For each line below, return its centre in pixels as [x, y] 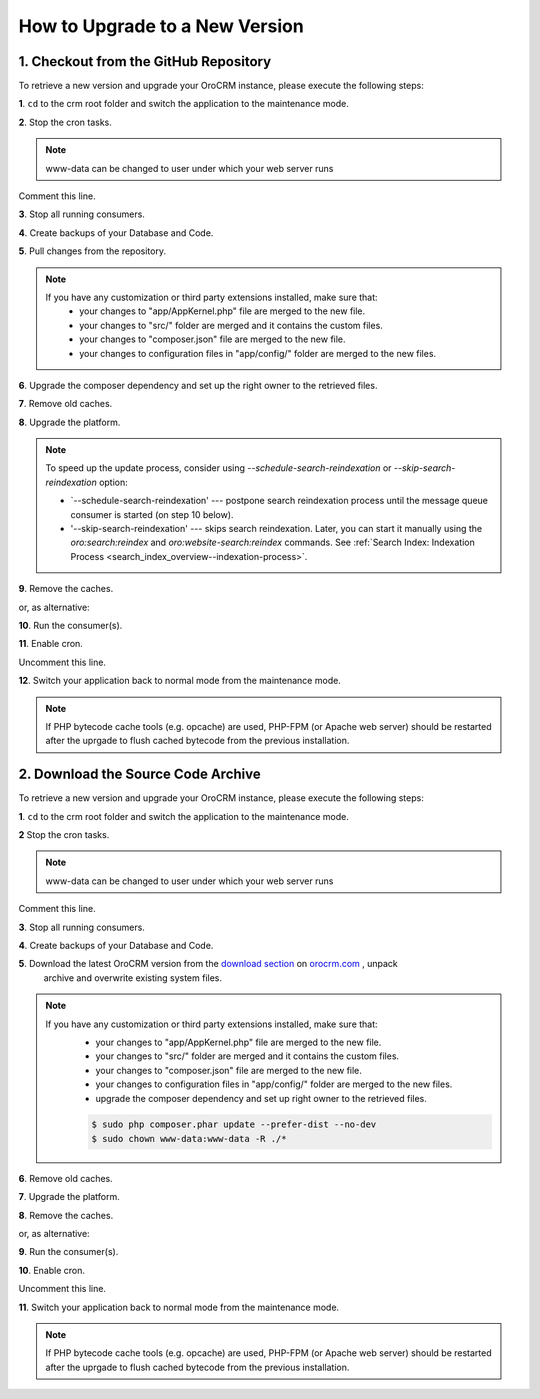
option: [113, 482]
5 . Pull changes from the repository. [92, 251]
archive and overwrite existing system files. [133, 977]
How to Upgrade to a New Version [161, 26]
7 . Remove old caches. [65, 404]
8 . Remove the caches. [66, 1215]
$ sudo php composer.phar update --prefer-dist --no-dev [234, 1124]
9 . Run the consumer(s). [68, 1252]
